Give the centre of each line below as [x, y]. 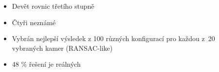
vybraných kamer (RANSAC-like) [62, 48]
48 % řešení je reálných [46, 64]
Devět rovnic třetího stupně [53, 6]
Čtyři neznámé [34, 22]
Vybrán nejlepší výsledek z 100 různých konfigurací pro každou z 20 [113, 38]
